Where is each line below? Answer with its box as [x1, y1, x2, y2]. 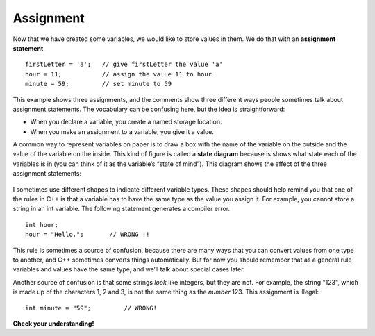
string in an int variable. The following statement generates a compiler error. [12, 205, 231, 213]
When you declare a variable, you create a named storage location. [30, 118, 222, 126]
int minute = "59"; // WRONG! [25, 304, 158, 312]
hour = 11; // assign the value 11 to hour [25, 70, 212, 78]
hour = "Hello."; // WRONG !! [25, 230, 150, 239]
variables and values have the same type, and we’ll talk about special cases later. [12, 265, 245, 274]
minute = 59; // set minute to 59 [25, 80, 172, 88]
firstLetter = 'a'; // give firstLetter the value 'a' [25, 60, 224, 69]
